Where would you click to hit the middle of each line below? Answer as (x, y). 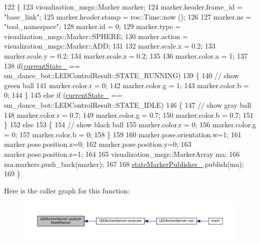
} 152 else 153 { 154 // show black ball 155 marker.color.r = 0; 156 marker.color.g (130, 125)
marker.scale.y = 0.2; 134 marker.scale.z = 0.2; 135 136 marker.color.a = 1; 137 (126, 55)
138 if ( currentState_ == (42, 65)
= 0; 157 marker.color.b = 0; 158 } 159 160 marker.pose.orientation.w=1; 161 (123, 134)
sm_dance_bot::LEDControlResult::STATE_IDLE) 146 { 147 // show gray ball (128, 104)
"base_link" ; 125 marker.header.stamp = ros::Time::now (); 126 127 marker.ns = (128, 16)
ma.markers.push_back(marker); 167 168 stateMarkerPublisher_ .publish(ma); (124, 164)
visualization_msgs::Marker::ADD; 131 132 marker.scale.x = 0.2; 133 (110, 46)
